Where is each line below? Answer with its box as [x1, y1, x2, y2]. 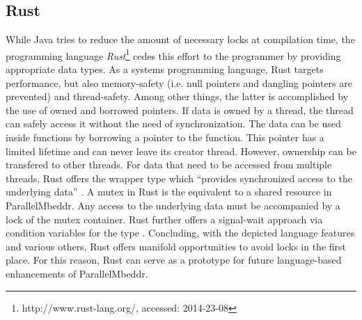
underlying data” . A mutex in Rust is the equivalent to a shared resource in [6, 184, 332, 199]
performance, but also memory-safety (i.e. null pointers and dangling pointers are [6, 75, 352, 90]
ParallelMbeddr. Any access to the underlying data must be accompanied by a [6, 198, 340, 212]
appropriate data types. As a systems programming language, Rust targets [6, 62, 324, 77]
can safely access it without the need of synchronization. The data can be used [6, 116, 341, 131]
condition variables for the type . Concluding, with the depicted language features [6, 225, 355, 240]
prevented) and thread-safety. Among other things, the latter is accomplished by [6, 89, 349, 104]
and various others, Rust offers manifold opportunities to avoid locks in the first [6, 239, 347, 253]
